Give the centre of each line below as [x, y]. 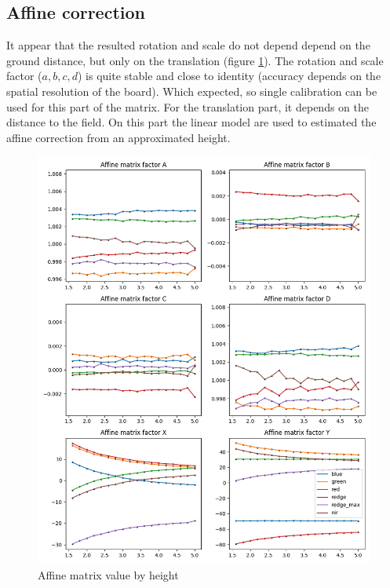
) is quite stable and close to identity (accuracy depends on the [230, 76]
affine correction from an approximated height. [118, 137]
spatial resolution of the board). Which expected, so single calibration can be [192, 91]
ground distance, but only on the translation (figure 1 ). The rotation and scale [195, 60]
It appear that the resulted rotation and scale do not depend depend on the [188, 45]
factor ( [24, 76]
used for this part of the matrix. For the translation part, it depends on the [188, 106]
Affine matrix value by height [108, 574]
